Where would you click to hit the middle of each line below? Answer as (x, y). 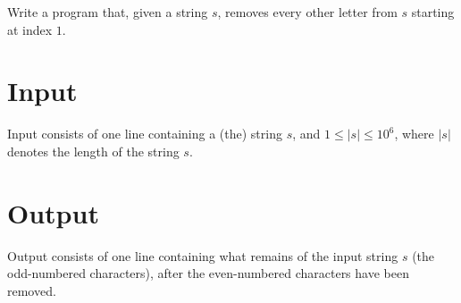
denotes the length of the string (93, 151)
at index (30, 29)
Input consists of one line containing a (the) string (145, 134)
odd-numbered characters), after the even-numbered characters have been (208, 273)
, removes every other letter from (307, 12)
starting (433, 12)
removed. (32, 290)
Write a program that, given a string (108, 12)
